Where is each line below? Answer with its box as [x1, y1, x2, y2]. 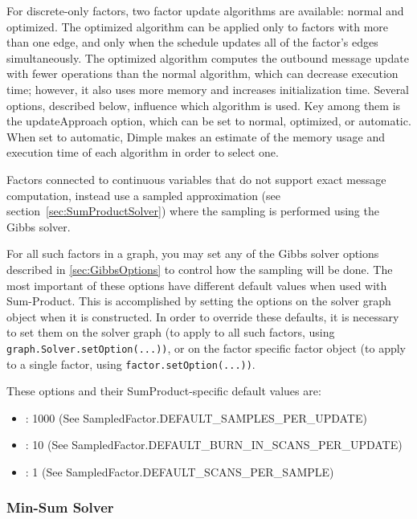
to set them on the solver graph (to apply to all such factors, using [6, 324, 335, 341]
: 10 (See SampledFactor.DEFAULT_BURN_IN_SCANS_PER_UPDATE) [25, 436, 403, 453]
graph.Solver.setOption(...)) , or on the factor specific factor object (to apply [6, 339, 406, 356]
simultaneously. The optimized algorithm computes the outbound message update [6, 49, 409, 66]
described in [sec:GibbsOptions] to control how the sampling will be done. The [6, 260, 393, 277]
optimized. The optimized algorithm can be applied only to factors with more [6, 18, 389, 35]
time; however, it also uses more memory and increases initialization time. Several [6, 80, 410, 97]
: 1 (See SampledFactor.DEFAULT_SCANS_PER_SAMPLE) [25, 463, 334, 480]
